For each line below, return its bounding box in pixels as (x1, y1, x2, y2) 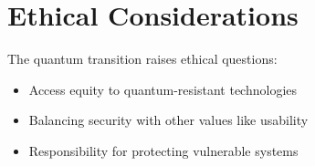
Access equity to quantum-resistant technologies (28, 79, 298, 99)
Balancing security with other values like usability (28, 110, 309, 130)
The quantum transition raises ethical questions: (7, 49, 278, 68)
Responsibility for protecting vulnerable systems (28, 140, 299, 160)
